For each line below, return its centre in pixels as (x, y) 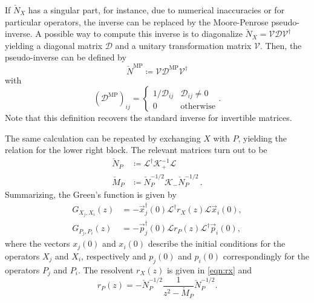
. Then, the (281, 45)
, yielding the (262, 138)
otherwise (198, 107)
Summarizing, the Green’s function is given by (91, 194)
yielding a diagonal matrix (54, 45)
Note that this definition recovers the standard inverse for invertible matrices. (149, 118)
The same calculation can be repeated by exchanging (103, 138)
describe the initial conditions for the (217, 243)
